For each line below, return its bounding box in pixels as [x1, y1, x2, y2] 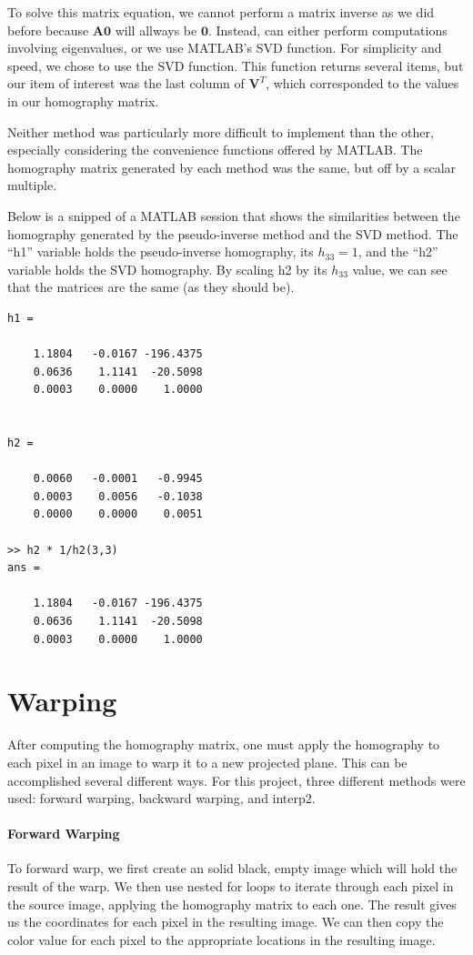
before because [7, 20, 89, 39]
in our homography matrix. [7, 91, 159, 110]
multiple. [7, 176, 57, 195]
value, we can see [352, 259, 448, 278]
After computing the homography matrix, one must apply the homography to [7, 735, 440, 754]
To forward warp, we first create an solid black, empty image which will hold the [7, 859, 458, 878]
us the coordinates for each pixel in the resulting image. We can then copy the [7, 912, 444, 931]
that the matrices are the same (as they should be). [7, 277, 295, 297]
